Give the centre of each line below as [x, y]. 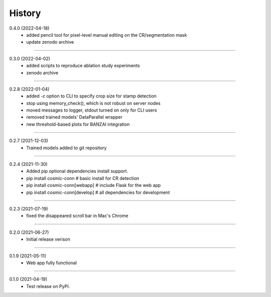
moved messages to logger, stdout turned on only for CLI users [92, 110]
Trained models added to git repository [66, 148]
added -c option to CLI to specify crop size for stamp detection [91, 96]
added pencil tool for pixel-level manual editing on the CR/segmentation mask [107, 35]
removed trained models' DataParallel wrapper [75, 117]
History [25, 13]
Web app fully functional [52, 263]
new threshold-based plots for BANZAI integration [78, 124]
